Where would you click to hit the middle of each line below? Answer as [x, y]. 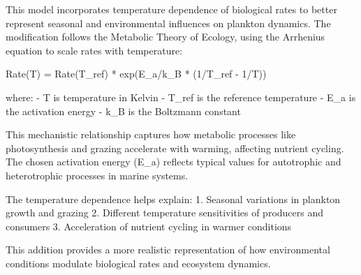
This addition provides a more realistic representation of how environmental [168, 250]
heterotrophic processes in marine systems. [97, 175]
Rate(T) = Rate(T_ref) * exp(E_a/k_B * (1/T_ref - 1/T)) [136, 74]
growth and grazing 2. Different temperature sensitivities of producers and [165, 213]
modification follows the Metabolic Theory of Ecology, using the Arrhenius [165, 37]
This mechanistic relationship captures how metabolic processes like [151, 134]
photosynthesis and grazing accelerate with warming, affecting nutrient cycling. [175, 148]
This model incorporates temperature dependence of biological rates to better [171, 9]
